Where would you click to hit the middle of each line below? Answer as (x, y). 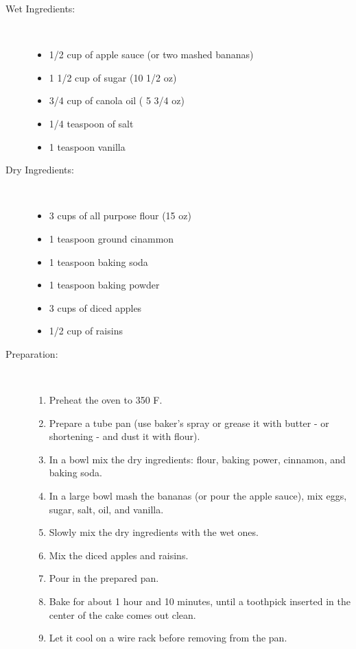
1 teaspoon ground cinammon (111, 238)
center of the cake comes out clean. (122, 614)
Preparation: (32, 353)
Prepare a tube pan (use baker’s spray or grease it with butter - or (189, 423)
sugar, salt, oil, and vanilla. (106, 509)
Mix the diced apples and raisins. (119, 555)
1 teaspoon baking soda (98, 261)
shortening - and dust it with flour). (124, 436)
